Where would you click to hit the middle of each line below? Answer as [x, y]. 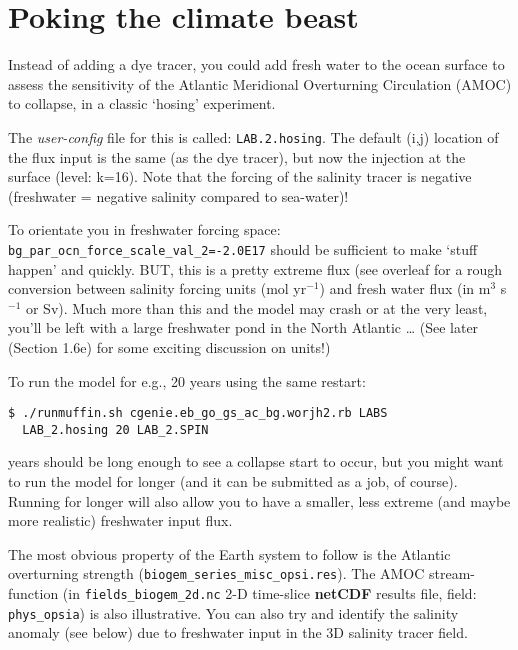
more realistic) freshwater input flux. [120, 520]
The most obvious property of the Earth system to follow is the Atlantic [229, 553]
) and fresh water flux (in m [405, 288]
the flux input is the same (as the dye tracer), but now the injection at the [237, 156]
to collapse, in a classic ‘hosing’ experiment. [142, 103]
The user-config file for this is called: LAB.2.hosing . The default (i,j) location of [253, 136]
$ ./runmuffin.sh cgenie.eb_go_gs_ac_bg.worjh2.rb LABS [198, 413]
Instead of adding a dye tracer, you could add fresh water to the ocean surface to [256, 64]
